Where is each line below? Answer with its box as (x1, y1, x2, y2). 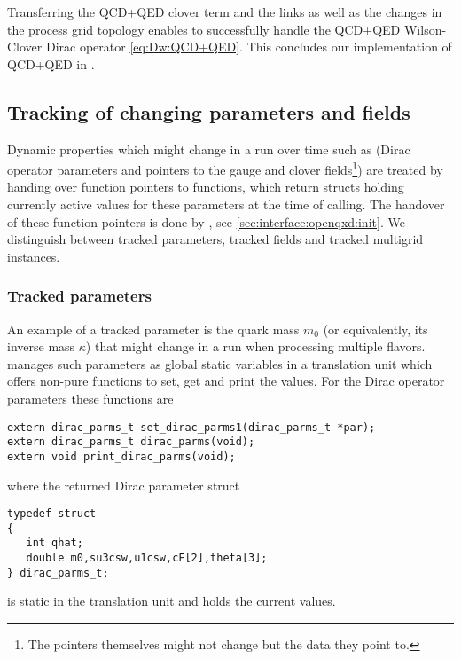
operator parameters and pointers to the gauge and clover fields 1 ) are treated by (7, 158, 443, 178)
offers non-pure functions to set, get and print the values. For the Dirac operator (7, 372, 445, 390)
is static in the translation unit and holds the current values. (7, 592, 336, 610)
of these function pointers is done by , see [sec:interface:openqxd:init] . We (7, 212, 405, 231)
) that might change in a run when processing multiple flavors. (85, 337, 426, 356)
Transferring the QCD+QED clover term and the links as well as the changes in (7, 3, 442, 20)
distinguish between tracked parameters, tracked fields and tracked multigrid (7, 230, 424, 248)
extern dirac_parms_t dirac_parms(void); (7, 435, 255, 449)
